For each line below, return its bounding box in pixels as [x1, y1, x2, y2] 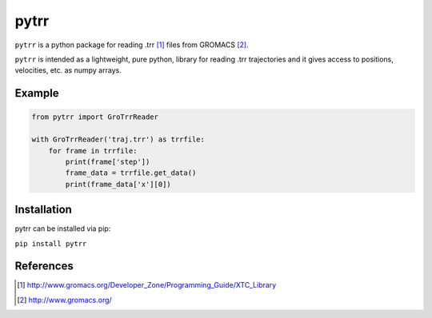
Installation [14, 203, 72, 217]
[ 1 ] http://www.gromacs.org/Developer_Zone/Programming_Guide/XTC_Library [17, 280, 277, 290]
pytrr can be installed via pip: [14, 224, 111, 233]
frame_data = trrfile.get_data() [65, 169, 197, 177]
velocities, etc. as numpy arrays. [14, 66, 122, 75]
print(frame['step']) [65, 157, 150, 166]
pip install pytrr [14, 239, 87, 248]
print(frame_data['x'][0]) [65, 180, 171, 189]
